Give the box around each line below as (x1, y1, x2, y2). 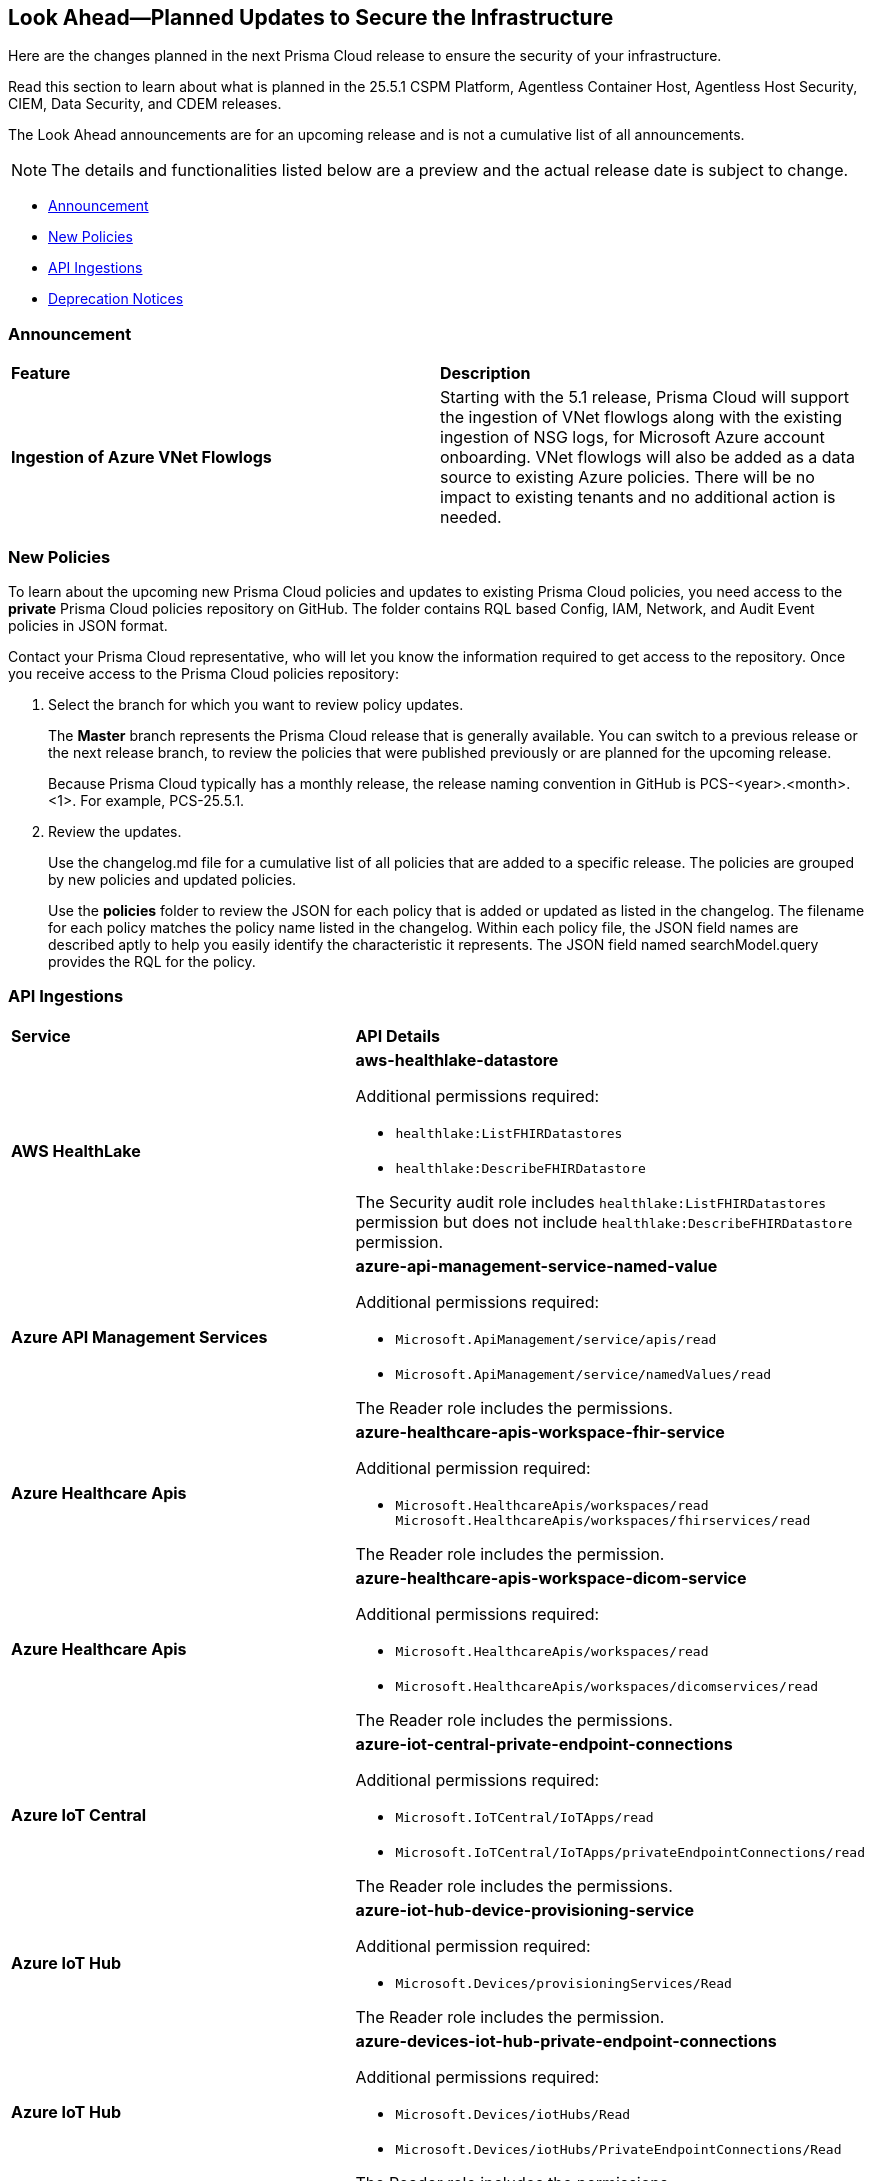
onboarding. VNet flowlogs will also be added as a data (440, 447, 855, 468)
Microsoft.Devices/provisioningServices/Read (395, 1975, 732, 1991)
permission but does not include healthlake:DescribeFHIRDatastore (355, 1211, 853, 1232)
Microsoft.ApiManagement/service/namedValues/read (395, 1366, 772, 1382)
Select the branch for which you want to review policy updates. (48, 695, 464, 713)
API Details (355, 1025, 440, 1046)
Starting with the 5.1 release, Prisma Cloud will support (440, 387, 849, 408)
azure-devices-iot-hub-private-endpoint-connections (355, 2030, 777, 2051)
